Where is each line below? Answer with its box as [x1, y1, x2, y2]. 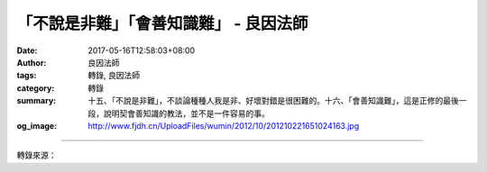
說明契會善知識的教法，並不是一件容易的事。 [103, 108, 270, 119]
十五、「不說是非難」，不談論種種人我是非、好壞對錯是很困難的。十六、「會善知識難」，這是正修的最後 [87, 95, 459, 106]
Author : [16, 57, 47, 68]
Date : [16, 45, 38, 56]
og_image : [16, 120, 58, 131]
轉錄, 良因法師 [87, 70, 140, 81]
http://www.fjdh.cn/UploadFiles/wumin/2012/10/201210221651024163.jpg [87, 120, 360, 131]
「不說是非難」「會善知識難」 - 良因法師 [16, 14, 308, 33]
